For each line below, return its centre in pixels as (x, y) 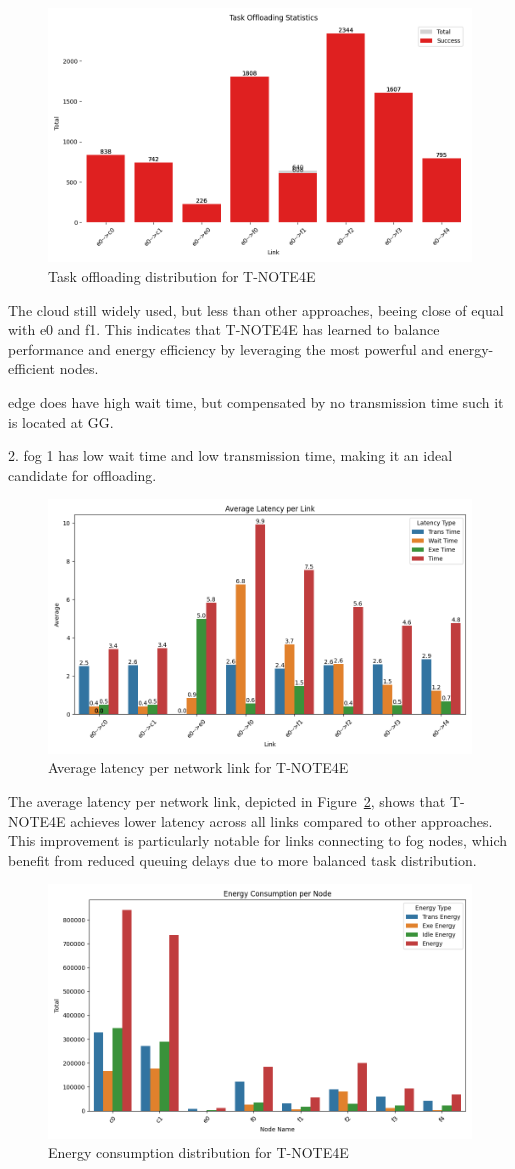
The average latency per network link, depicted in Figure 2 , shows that (227, 800)
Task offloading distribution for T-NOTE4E (182, 275)
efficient (32, 368)
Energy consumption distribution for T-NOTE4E (198, 1152)
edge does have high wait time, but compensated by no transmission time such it (256, 401)
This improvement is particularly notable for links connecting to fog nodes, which (258, 840)
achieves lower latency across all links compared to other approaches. (281, 820)
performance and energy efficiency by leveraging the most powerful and (226, 348)
